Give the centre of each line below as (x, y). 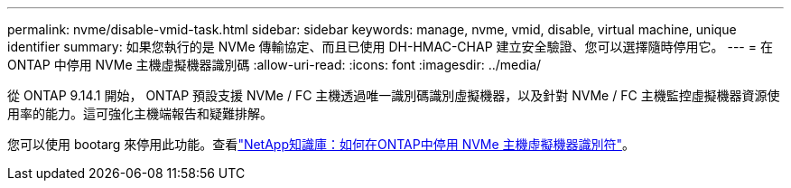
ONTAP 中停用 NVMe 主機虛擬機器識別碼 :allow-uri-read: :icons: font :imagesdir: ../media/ (275, 65)
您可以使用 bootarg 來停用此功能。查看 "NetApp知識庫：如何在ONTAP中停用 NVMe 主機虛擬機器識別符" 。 (321, 144)
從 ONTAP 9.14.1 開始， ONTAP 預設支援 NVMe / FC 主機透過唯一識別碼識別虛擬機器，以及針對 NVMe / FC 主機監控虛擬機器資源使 (394, 95)
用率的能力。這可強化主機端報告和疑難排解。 (140, 113)
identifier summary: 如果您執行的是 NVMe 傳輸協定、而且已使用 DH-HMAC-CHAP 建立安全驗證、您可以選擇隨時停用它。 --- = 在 (390, 47)
